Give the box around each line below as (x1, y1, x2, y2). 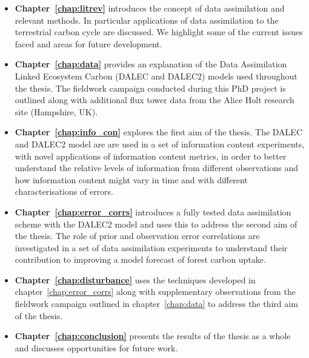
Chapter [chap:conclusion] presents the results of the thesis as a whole (15, 329, 291, 342)
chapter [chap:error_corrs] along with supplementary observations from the (15, 285, 296, 298)
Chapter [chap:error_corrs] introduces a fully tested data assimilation (15, 205, 291, 218)
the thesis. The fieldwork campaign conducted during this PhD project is (15, 81, 286, 94)
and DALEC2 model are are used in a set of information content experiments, (15, 137, 305, 150)
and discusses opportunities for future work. (15, 341, 178, 354)
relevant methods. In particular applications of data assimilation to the (15, 13, 279, 26)
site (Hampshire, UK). (15, 105, 98, 118)
